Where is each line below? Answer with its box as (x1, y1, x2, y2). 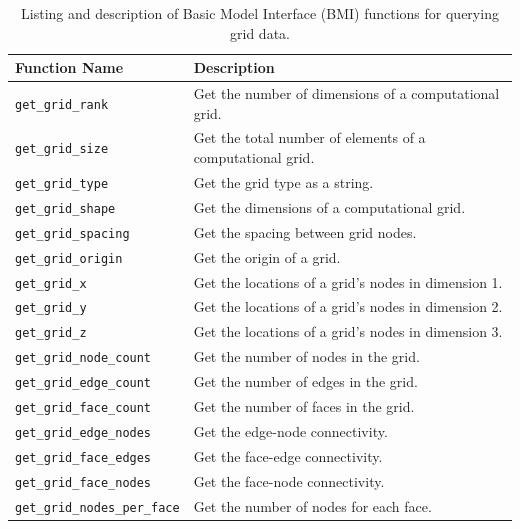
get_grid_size (15, 142, 109, 157)
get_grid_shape (15, 201, 116, 216)
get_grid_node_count (15, 351, 152, 366)
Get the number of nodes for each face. (193, 495, 432, 516)
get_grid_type (15, 176, 109, 191)
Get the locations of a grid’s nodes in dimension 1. (193, 271, 503, 292)
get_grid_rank (15, 97, 109, 112)
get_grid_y (15, 301, 87, 316)
